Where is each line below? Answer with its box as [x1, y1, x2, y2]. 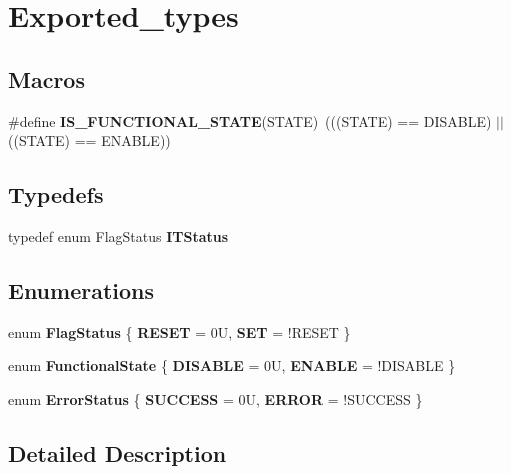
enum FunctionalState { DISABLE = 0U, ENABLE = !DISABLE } [8, 355, 456, 376]
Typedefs [8, 179, 104, 210]
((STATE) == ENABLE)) [8, 130, 171, 151]
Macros [8, 63, 85, 94]
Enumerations [8, 274, 155, 305]
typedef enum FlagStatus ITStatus [8, 225, 229, 246]
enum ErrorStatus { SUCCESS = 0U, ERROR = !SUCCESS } [8, 388, 423, 409]
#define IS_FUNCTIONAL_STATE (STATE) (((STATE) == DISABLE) [8, 110, 492, 131]
